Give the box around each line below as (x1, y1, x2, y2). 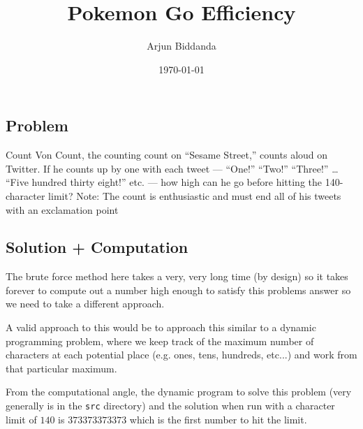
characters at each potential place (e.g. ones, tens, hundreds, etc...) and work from (6, 347, 357, 362)
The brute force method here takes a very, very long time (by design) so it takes (6, 269, 348, 284)
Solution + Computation (6, 236, 188, 258)
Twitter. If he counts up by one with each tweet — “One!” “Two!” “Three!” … (6, 161, 339, 175)
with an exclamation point (6, 202, 119, 217)
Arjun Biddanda (147, 38, 216, 53)
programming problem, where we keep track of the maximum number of (6, 333, 314, 348)
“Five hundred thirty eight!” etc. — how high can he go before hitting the (6, 175, 322, 189)
